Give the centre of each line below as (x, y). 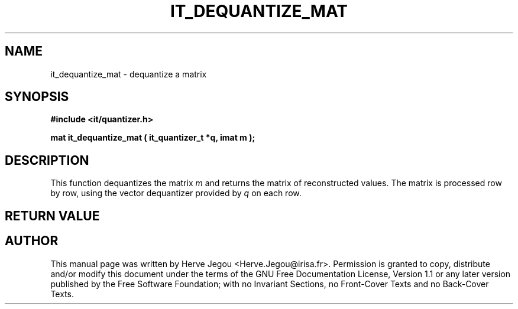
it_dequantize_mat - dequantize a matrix (129, 74)
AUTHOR (32, 241)
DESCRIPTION (47, 160)
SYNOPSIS (37, 97)
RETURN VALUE (52, 216)
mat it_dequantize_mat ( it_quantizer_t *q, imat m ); (153, 138)
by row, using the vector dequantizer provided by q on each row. (176, 193)
